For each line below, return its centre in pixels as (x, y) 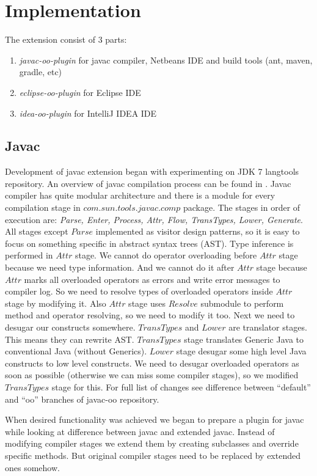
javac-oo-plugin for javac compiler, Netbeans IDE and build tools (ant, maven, (166, 60)
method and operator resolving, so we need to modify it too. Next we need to (150, 315)
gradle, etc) (41, 72)
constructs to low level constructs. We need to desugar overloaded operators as (152, 363)
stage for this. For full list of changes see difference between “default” (181, 386)
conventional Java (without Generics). (76, 351)
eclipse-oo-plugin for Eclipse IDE (80, 92)
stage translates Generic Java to (244, 339)
